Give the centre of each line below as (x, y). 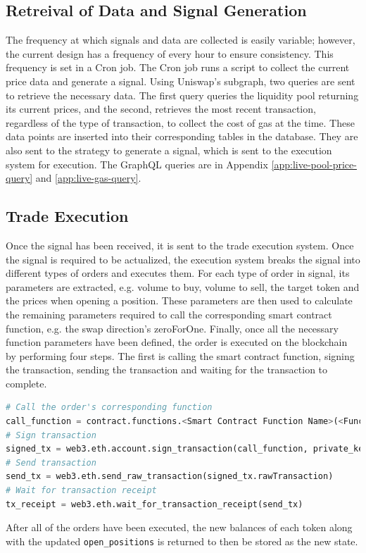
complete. (26, 383)
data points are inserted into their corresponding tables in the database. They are (182, 136)
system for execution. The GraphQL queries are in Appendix (137, 164)
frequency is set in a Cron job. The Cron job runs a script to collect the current (178, 67)
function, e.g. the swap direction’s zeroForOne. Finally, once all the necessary (172, 328)
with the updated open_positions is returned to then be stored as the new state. (182, 541)
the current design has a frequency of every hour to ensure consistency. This (170, 53)
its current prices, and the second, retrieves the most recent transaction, (161, 109)
